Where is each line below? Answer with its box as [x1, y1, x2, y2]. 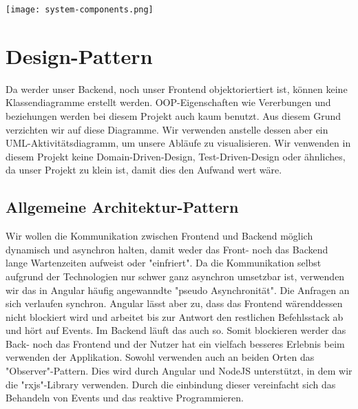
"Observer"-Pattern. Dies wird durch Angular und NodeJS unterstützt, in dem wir [6, 364, 352, 378]
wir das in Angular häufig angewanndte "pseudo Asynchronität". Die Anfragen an [6, 282, 350, 297]
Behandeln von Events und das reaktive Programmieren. [6, 390, 244, 405]
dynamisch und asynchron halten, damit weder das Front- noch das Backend [6, 242, 328, 256]
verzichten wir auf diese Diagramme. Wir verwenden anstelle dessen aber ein [6, 122, 328, 136]
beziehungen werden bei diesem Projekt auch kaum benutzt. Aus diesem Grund [6, 108, 341, 123]
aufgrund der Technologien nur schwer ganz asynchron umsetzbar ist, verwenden [6, 269, 345, 283]
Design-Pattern [6, 41, 153, 70]
